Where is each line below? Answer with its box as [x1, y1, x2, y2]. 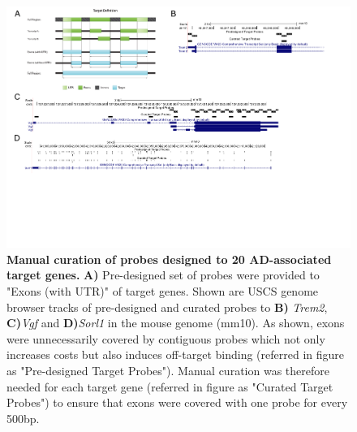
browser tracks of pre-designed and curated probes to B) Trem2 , [6, 298, 328, 315]
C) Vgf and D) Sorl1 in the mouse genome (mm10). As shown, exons [6, 314, 345, 331]
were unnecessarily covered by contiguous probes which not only [6, 330, 325, 347]
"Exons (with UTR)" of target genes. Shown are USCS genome [6, 282, 319, 299]
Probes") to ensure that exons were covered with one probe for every [6, 394, 348, 411]
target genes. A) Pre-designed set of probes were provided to [6, 266, 320, 283]
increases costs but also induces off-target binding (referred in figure [6, 346, 345, 363]
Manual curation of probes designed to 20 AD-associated [6, 250, 332, 267]
